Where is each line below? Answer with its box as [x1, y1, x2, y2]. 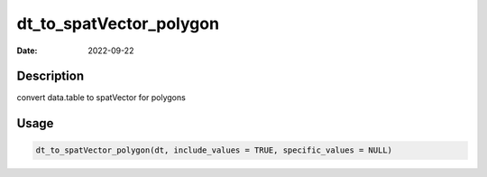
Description [16, 69, 85, 84]
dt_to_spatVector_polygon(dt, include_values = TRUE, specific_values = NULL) [35, 145, 392, 155]
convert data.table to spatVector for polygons [16, 92, 187, 103]
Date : [16, 45, 38, 56]
